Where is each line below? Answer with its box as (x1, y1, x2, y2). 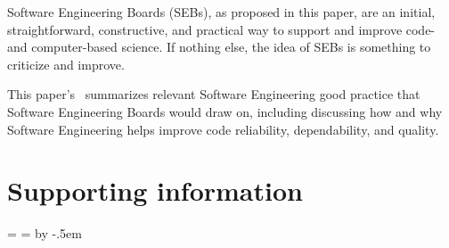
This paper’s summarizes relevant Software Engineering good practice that (7, 85, 420, 103)
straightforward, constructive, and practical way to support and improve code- (7, 20, 436, 38)
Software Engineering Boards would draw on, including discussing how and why (7, 102, 443, 120)
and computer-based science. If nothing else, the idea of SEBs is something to (7, 37, 431, 56)
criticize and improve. (7, 54, 125, 73)
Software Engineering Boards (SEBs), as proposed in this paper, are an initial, (7, 3, 436, 21)
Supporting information (7, 172, 303, 209)
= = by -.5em (7, 224, 82, 243)
